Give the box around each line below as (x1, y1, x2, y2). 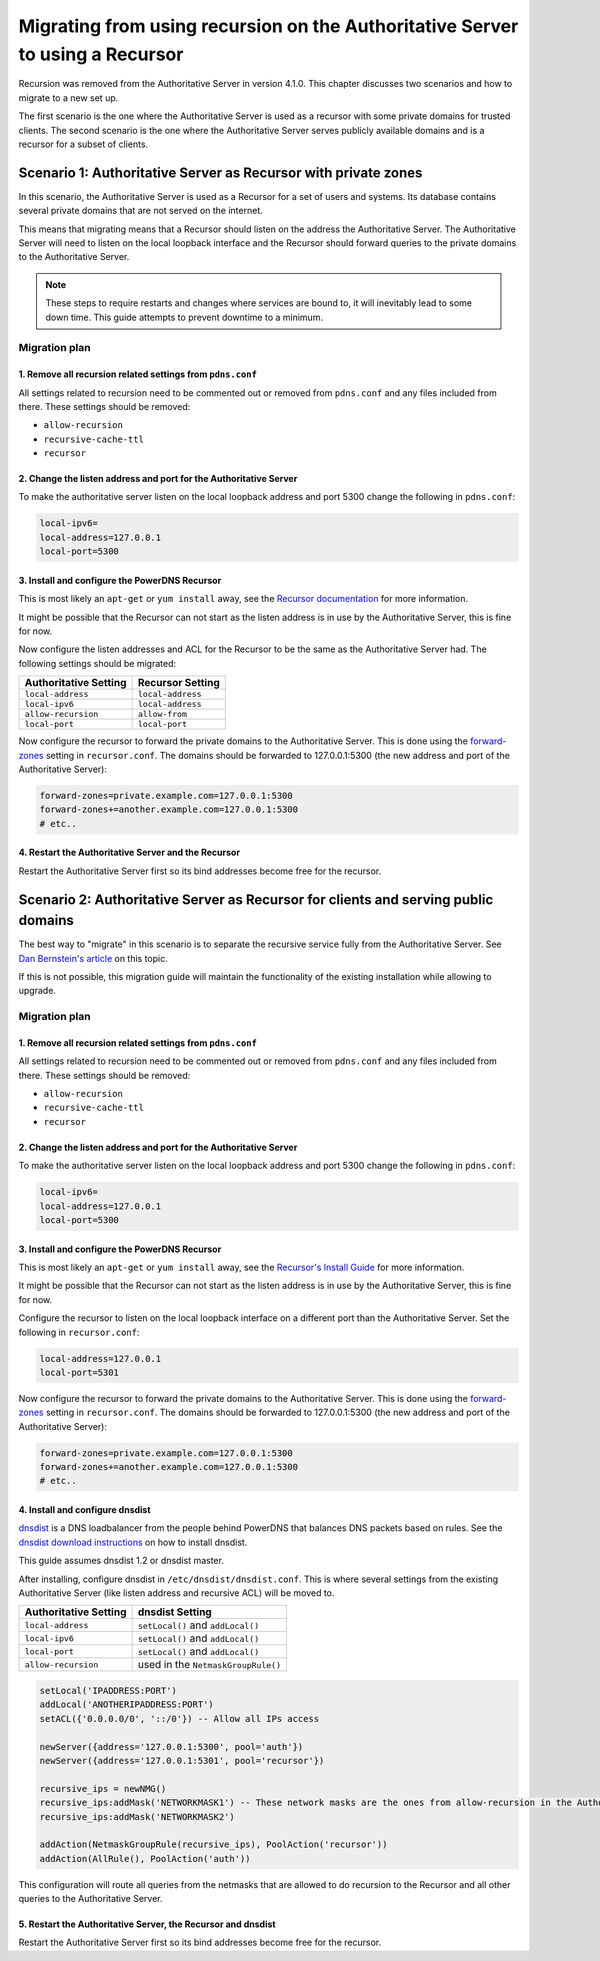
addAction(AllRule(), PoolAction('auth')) (39, 1853, 251, 1864)
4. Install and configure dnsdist (18, 1504, 151, 1516)
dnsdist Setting (137, 1605, 212, 1619)
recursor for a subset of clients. (18, 138, 149, 150)
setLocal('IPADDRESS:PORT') (39, 1685, 177, 1697)
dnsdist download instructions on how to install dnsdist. (18, 1536, 248, 1548)
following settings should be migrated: (18, 657, 177, 669)
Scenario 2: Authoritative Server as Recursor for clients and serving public (18, 891, 494, 908)
